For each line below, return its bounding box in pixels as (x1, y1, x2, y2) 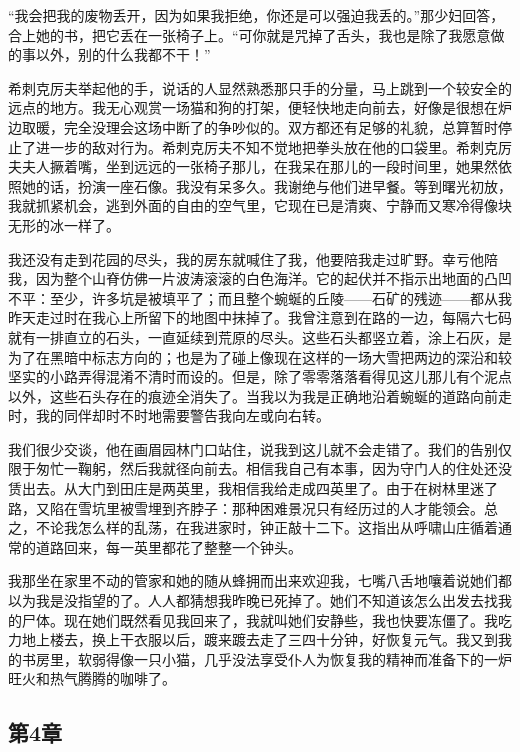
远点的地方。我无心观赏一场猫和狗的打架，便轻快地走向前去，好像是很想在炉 (8, 97, 512, 118)
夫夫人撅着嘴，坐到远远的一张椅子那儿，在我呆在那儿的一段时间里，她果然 (8, 156, 498, 177)
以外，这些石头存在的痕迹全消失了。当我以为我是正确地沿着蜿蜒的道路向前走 (8, 385, 512, 406)
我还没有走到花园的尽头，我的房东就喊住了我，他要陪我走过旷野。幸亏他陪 (8, 248, 498, 269)
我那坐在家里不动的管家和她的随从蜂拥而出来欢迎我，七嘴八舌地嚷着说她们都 (8, 570, 512, 591)
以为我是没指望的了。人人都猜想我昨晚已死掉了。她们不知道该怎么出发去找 (8, 590, 498, 611)
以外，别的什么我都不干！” (35, 44, 211, 65)
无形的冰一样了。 (8, 214, 120, 235)
